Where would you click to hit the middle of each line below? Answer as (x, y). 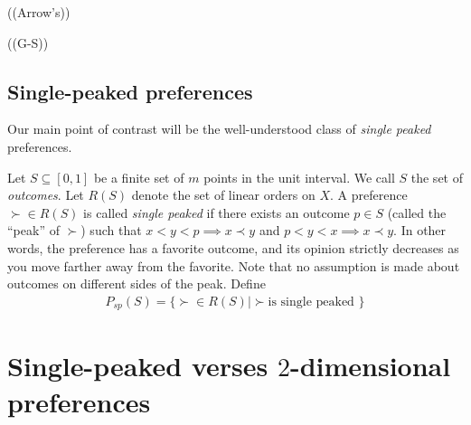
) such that (111, 230)
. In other (420, 230)
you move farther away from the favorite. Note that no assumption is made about (234, 265)
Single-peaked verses (138, 366)
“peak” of (33, 230)
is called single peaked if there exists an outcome (217, 212)
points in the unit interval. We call (299, 177)
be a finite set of (139, 177)
